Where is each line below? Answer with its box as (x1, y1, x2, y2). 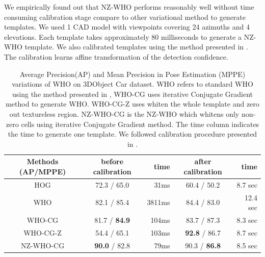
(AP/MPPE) (19, 166, 66, 176)
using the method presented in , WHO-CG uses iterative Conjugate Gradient (12, 88, 253, 99)
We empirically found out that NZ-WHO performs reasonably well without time (4, 2, 254, 12)
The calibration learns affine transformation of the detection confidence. (4, 51, 228, 62)
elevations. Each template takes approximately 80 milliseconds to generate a (4, 31, 242, 42)
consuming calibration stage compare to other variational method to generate (4, 11, 246, 22)
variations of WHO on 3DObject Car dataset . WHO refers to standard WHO (12, 79, 253, 89)
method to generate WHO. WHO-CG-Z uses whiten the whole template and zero (6, 98, 259, 109)
